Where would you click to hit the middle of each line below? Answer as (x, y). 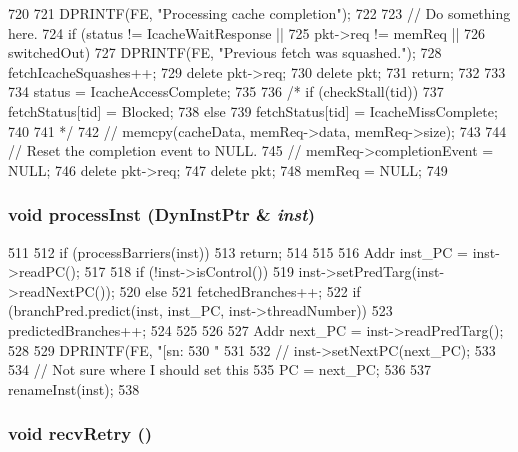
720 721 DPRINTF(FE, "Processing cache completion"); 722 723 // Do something (259, 13)
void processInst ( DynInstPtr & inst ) (161, 214)
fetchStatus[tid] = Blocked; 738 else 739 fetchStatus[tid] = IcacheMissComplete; (253, 110)
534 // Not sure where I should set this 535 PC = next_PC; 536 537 (220, 369)
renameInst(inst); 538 (74, 388)
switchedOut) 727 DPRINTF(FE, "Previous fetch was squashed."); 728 (225, 52)
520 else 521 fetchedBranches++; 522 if (240, 290)
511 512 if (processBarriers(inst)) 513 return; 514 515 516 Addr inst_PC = (238, 251)
